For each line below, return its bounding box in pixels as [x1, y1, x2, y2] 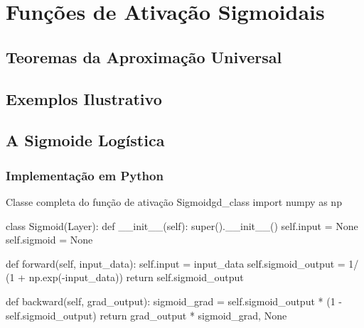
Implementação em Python [6, 166, 164, 184]
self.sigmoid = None [6, 232, 93, 247]
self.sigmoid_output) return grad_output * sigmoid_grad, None [6, 307, 287, 322]
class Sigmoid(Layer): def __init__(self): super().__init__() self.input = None [6, 218, 358, 233]
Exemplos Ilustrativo [6, 87, 162, 109]
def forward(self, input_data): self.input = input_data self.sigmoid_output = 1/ [6, 256, 359, 270]
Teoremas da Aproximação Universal [6, 45, 282, 67]
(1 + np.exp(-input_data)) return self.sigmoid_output [6, 270, 244, 285]
